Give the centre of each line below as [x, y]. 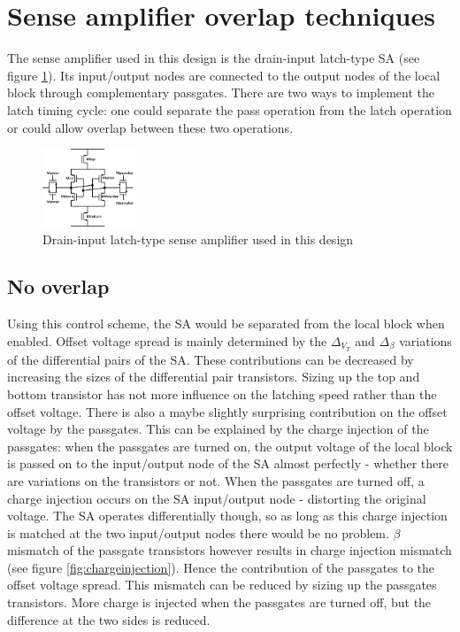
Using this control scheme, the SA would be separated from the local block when [226, 324]
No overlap [58, 286]
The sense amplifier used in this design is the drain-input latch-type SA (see [214, 58]
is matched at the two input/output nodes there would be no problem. [198, 532]
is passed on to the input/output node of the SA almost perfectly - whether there [228, 463]
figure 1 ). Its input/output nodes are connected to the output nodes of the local [224, 75]
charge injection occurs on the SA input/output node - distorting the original [217, 498]
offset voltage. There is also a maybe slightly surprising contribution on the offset [227, 411]
